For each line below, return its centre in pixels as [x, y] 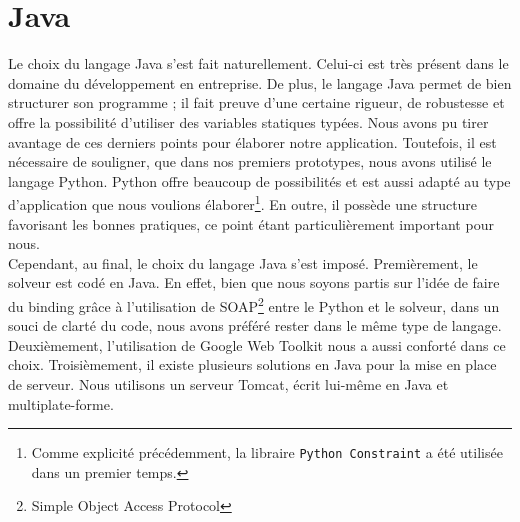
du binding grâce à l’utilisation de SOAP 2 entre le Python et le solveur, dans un [254, 304]
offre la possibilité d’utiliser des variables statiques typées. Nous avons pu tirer [248, 121]
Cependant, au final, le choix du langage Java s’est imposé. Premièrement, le [243, 262]
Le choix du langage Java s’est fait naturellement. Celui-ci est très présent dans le [258, 63]
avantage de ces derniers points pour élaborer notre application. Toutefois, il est [252, 141]
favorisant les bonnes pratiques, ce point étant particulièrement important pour [251, 223]
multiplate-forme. [61, 403]
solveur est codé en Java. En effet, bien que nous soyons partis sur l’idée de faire [254, 282]
